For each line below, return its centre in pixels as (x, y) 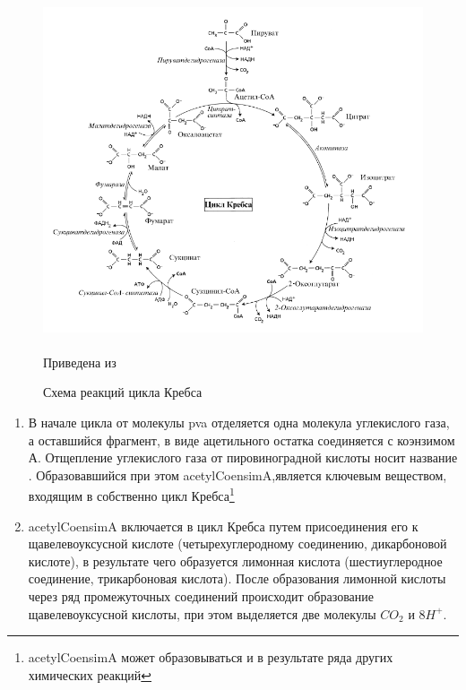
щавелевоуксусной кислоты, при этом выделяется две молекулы (202, 613)
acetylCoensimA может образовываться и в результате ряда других (211, 657)
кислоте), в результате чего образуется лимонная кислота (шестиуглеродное (235, 561)
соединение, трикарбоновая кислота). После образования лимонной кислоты (237, 578)
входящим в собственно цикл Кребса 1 (131, 495)
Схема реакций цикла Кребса (123, 392)
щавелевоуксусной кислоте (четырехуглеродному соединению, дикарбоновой (237, 543)
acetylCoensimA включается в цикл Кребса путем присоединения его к (223, 526)
